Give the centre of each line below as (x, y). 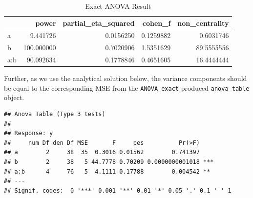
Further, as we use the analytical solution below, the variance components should (126, 78)
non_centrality (203, 23)
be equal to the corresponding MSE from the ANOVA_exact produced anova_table (127, 88)
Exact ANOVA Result (118, 6)
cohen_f (157, 23)
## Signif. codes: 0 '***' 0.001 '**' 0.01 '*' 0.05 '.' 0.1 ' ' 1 (118, 190)
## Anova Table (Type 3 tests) (55, 114)
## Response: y (29, 133)
